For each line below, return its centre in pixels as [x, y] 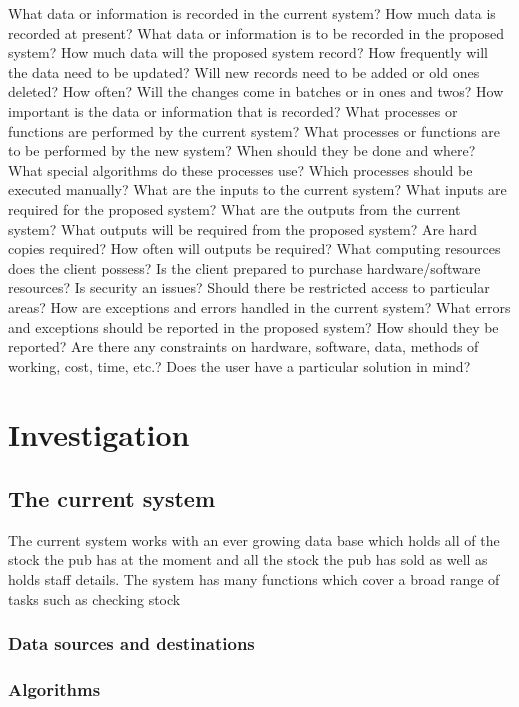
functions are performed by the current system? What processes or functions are [254, 130]
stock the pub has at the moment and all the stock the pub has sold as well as [248, 559]
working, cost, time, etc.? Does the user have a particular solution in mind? [239, 365]
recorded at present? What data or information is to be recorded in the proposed [256, 32]
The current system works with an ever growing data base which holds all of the [254, 539]
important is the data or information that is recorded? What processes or [233, 110]
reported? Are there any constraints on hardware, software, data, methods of [243, 346]
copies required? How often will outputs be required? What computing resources [254, 248]
